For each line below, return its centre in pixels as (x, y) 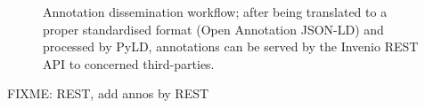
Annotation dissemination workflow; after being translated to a (215, 12)
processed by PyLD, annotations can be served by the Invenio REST (231, 46)
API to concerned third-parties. (129, 63)
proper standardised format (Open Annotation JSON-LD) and (213, 29)
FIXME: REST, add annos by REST (108, 93)
